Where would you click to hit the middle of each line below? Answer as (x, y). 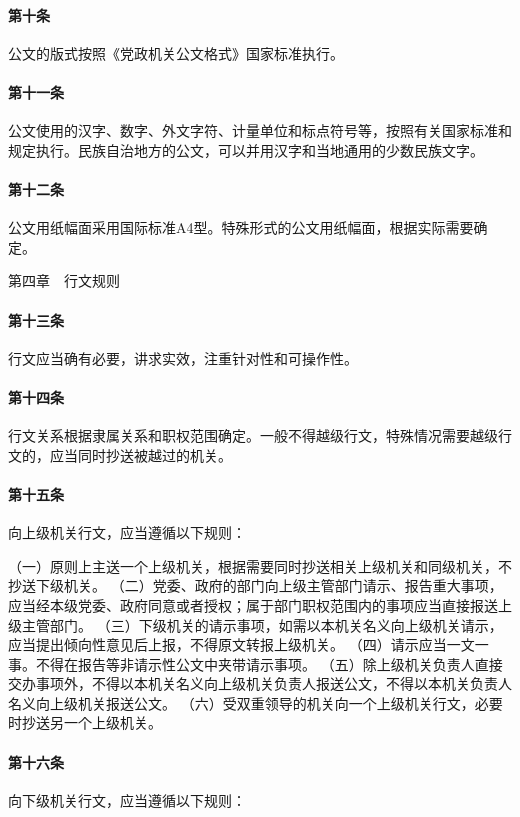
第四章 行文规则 (64, 280)
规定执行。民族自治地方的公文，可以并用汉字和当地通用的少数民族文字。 (246, 149)
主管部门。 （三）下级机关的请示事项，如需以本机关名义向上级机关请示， (262, 624)
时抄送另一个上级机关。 (85, 722)
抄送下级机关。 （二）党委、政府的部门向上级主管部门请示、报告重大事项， (255, 585)
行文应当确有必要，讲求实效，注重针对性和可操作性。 (183, 357)
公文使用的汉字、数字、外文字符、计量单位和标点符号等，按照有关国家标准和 (260, 130)
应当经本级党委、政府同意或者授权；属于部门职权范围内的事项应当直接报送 (253, 604)
